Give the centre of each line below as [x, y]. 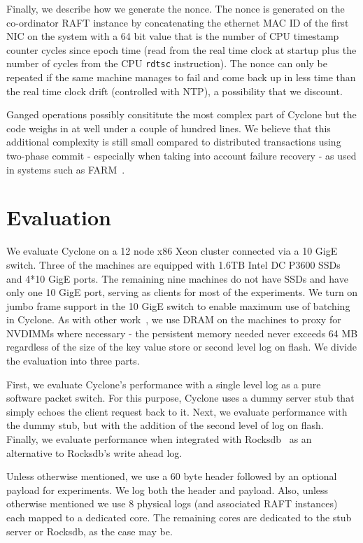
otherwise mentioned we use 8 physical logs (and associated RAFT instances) [172, 503]
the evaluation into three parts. [73, 361]
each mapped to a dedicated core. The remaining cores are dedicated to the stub [179, 517]
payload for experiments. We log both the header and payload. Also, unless [168, 489]
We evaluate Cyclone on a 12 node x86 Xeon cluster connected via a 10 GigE [172, 251]
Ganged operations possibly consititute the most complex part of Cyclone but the [181, 114]
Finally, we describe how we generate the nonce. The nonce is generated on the [176, 8]
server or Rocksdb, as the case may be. [90, 531]
